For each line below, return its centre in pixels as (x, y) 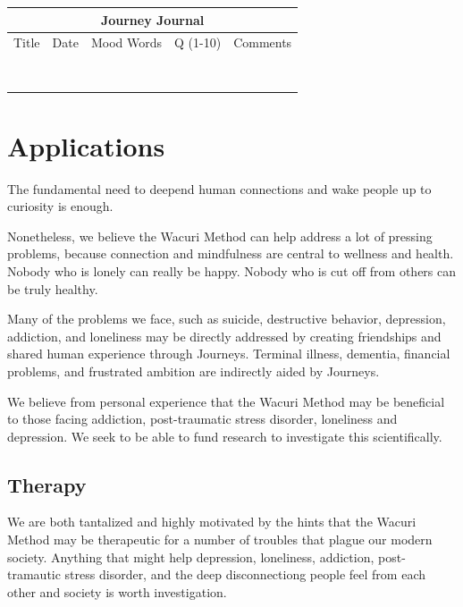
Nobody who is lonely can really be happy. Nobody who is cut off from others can (232, 270)
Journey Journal (152, 19)
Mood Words (126, 42)
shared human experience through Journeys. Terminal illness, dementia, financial (229, 354)
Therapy (47, 484)
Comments (263, 42)
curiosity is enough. (60, 206)
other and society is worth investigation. (117, 591)
